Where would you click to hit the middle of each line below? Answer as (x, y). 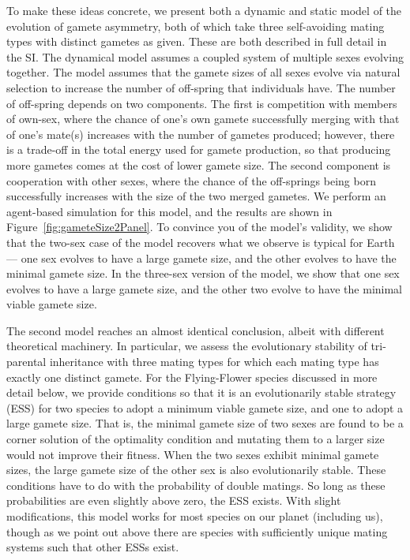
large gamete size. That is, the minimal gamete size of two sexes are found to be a (205, 423)
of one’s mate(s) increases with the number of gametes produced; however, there (201, 134)
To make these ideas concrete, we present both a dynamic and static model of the (204, 10)
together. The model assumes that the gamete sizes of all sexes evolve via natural (203, 72)
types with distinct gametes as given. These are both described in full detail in (197, 41)
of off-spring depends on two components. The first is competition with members (202, 103)
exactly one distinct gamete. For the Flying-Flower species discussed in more (192, 377)
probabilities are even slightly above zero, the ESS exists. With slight (174, 500)
